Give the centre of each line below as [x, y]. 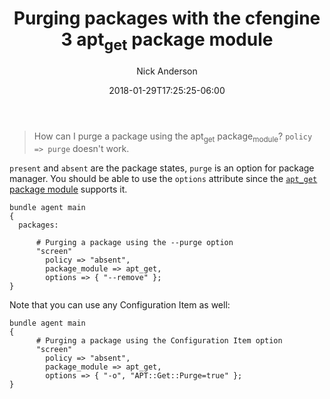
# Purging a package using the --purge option [134, 243]
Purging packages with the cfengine [167, 18]
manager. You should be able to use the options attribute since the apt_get [163, 179]
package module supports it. [68, 189]
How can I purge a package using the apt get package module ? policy [173, 137]
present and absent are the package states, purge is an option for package [162, 168]
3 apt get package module [167, 41]
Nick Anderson [167, 71]
